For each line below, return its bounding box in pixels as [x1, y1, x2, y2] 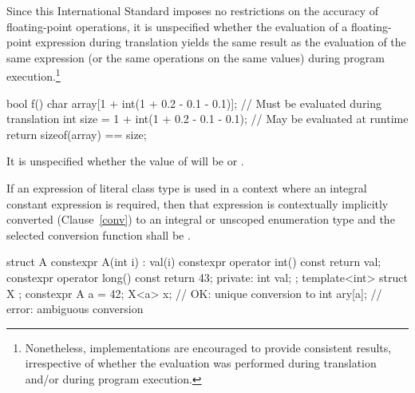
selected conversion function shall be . [6, 226, 191, 243]
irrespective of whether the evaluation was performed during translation [25, 355, 377, 371]
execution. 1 [6, 65, 61, 85]
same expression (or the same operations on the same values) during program [6, 49, 385, 65]
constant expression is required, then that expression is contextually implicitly [6, 195, 389, 212]
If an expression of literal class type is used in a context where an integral [6, 180, 367, 196]
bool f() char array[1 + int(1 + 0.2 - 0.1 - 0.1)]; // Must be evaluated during [6, 94, 382, 111]
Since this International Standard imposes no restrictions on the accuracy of [6, 2, 379, 18]
